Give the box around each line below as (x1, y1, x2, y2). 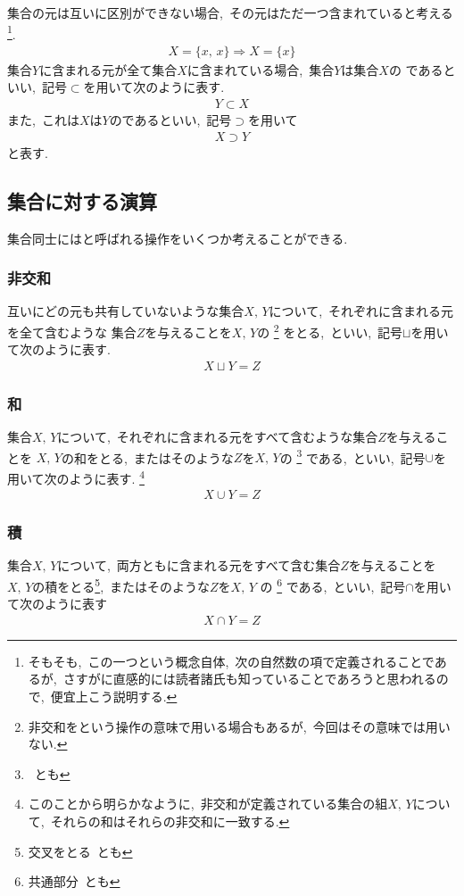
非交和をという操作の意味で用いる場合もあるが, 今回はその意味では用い (28, 717, 451, 735)
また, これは (7, 111, 79, 129)
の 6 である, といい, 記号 (260, 574, 406, 595)
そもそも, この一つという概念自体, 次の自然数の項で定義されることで (28, 651, 435, 670)
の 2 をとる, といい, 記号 (257, 319, 403, 341)
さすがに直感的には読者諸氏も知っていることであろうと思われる (62, 669, 436, 688)
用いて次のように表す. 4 (7, 466, 145, 487)
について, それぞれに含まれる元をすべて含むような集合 (57, 427, 378, 446)
